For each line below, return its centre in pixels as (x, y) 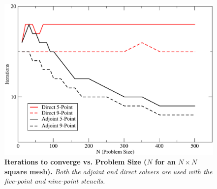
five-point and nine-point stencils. (55, 181)
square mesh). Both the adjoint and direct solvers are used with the (108, 171)
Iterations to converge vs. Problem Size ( (76, 162)
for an (165, 162)
